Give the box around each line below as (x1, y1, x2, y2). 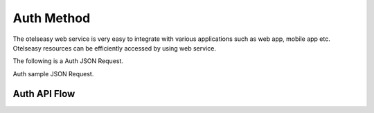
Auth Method (12, 10, 91, 26)
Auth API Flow (12, 87, 75, 100)
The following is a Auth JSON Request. (12, 57, 124, 65)
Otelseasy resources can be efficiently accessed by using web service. (12, 44, 216, 52)
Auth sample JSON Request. (12, 69, 94, 78)
